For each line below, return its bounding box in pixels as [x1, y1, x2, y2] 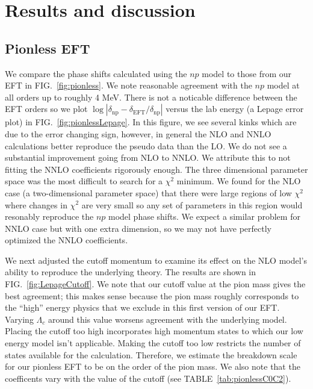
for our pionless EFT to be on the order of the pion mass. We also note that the [5, 360, 300, 373]
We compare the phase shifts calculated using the [5, 67, 187, 79]
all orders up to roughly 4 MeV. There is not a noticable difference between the [5, 90, 297, 103]
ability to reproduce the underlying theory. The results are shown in [5, 266, 256, 278]
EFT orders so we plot [5, 102, 88, 115]
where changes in [5, 198, 67, 211]
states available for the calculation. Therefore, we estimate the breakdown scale [5, 348, 297, 361]
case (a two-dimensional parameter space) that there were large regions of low [5, 186, 292, 199]
